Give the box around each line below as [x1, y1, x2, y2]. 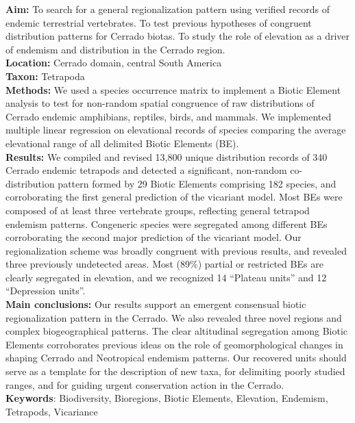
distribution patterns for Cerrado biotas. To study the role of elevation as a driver [5, 29, 350, 43]
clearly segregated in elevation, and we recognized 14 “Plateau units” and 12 [5, 270, 327, 284]
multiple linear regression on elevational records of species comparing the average [5, 123, 346, 137]
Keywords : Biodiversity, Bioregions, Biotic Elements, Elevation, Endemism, [5, 391, 328, 405]
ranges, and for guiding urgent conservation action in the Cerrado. [5, 377, 284, 392]
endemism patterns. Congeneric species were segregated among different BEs [5, 216, 328, 231]
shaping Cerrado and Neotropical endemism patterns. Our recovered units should [5, 350, 347, 365]
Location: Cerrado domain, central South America [5, 55, 222, 70]
